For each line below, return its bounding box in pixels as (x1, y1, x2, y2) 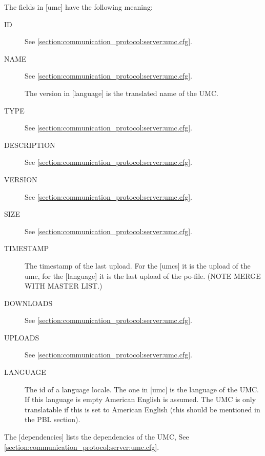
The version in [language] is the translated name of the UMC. (25, 87, 218, 98)
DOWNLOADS (4, 297, 53, 308)
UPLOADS (4, 332, 39, 343)
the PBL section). (25, 414, 80, 425)
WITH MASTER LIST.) (25, 280, 103, 291)
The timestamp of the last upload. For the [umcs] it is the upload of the (25, 260, 251, 271)
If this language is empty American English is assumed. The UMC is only (25, 394, 256, 405)
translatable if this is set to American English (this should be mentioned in (25, 404, 260, 414)
